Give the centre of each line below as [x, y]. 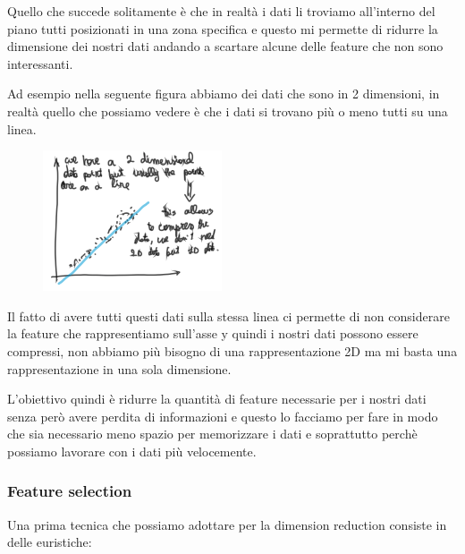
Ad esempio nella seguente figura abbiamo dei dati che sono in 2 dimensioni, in [224, 94]
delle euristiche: [50, 542]
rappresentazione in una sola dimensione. [119, 368]
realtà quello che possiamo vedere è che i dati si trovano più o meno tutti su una [228, 111]
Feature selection [70, 491]
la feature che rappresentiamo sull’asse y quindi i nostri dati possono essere [213, 333]
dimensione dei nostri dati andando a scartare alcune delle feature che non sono [225, 46]
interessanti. [40, 63]
